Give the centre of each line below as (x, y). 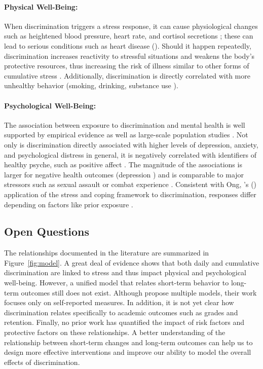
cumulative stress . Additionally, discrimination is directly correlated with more (127, 75)
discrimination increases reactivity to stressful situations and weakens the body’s (129, 56)
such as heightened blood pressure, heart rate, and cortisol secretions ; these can (129, 36)
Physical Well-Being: (41, 6)
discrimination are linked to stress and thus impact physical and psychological (125, 272)
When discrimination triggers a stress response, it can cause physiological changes (131, 26)
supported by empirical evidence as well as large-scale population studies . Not (126, 135)
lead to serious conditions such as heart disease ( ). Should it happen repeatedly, (128, 45)
